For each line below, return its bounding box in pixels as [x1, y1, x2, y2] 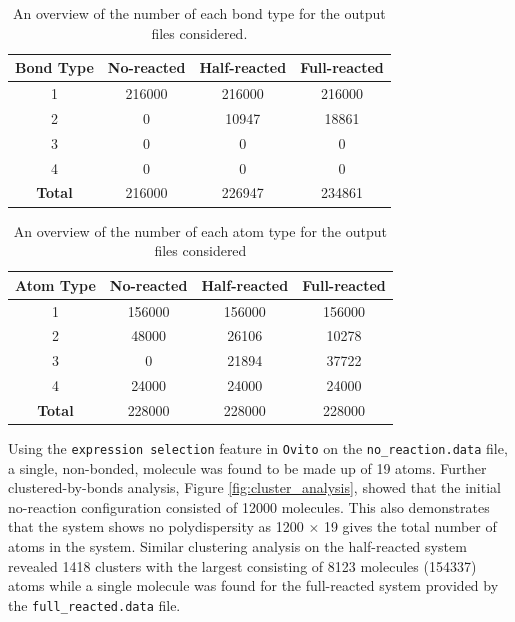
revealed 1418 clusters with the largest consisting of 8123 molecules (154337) [8, 555, 477, 576]
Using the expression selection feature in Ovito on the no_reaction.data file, [8, 438, 508, 458]
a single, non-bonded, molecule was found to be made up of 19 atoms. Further [8, 457, 487, 478]
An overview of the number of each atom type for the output [13, 220, 387, 241]
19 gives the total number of [323, 516, 497, 537]
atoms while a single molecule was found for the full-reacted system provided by [8, 575, 499, 596]
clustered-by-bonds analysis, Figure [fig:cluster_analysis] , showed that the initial [8, 477, 501, 498]
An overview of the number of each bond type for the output [13, 3, 386, 23]
